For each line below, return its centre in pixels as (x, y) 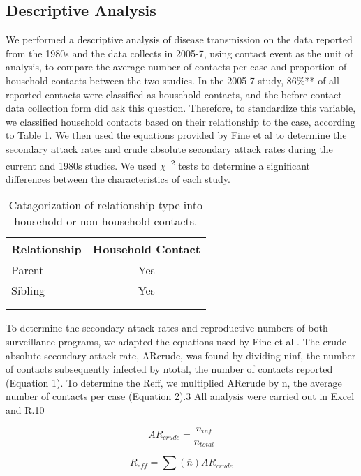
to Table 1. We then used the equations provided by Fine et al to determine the (176, 135)
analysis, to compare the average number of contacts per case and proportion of (176, 67)
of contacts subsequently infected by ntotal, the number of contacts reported (169, 369)
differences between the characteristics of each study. (118, 178)
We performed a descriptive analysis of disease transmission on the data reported (179, 39)
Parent (28, 270)
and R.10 (25, 409)
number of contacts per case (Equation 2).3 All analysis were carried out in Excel (180, 396)
